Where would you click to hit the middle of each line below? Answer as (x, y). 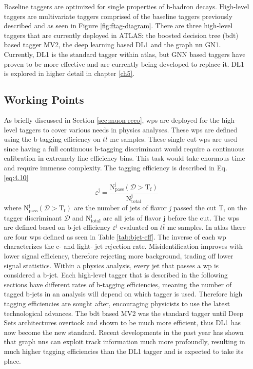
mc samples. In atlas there (207, 227)
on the (237, 208)
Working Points (44, 100)
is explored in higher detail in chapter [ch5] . (69, 73)
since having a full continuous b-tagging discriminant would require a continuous (124, 148)
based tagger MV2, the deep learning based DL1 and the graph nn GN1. (112, 45)
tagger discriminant (33, 217)
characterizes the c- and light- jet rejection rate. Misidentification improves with (124, 246)
